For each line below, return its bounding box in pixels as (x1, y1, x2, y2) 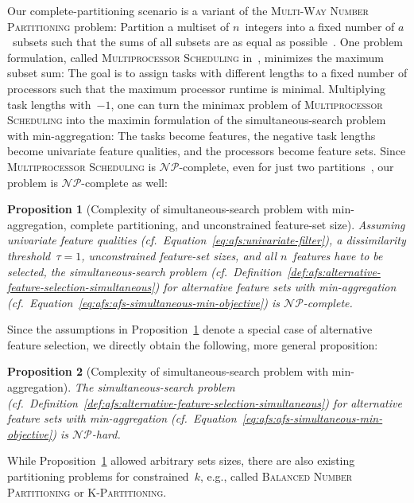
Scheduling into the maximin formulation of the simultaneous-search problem (7, 111, 386, 128)
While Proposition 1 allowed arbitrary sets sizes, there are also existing (7, 452, 355, 469)
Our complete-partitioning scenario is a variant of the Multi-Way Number (7, 2, 369, 18)
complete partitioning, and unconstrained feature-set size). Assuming (70, 216, 405, 232)
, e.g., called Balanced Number (199, 468, 353, 485)
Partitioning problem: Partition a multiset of (7, 18, 230, 34)
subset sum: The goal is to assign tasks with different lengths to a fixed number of (7, 64, 408, 81)
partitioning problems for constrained (7, 468, 189, 485)
